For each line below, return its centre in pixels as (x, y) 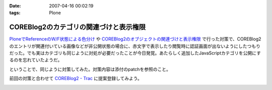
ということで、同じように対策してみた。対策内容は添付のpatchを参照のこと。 (90, 69)
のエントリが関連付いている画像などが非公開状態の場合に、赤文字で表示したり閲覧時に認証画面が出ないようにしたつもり (135, 46)
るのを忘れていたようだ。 (36, 60)
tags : (15, 13)
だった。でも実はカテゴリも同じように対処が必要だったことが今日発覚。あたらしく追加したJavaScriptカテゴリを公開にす (135, 53)
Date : (15, 6)
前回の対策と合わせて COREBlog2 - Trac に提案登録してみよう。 (76, 78)
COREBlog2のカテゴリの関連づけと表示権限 (78, 27)
